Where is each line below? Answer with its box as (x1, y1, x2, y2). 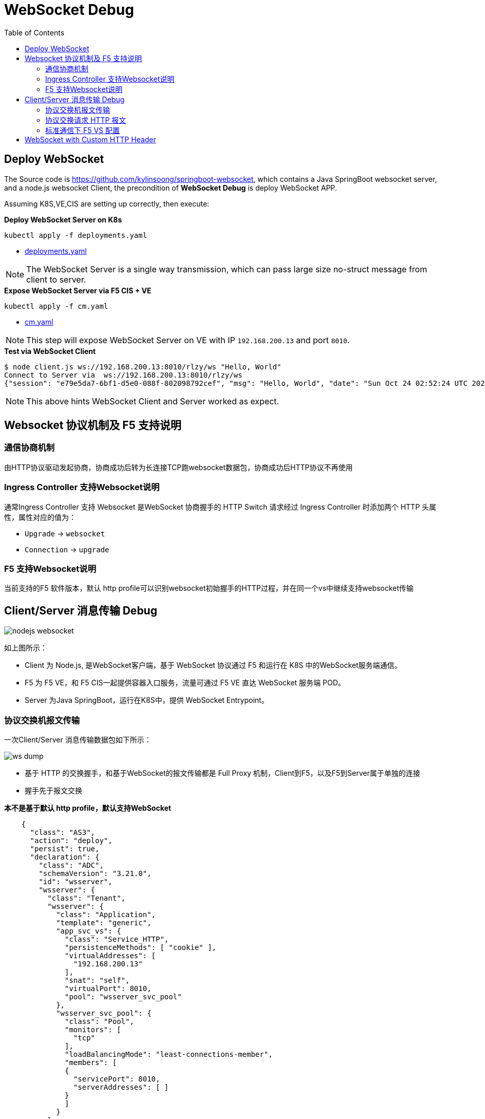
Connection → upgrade (25, 545, 109, 554)
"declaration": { (30, 852, 100, 861)
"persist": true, (30, 844, 100, 853)
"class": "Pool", (65, 1017, 134, 1025)
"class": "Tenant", (47, 893, 126, 902)
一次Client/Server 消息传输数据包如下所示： (4, 735, 152, 744)
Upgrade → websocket (25, 529, 105, 538)
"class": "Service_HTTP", (65, 935, 169, 943)
